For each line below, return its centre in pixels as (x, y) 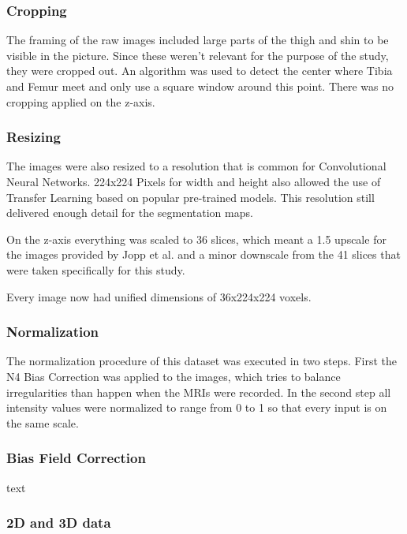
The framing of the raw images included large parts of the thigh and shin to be (198, 40)
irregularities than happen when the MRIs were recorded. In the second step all (199, 392)
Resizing (34, 137)
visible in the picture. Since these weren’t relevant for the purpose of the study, (198, 55)
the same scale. (43, 422)
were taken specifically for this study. (96, 269)
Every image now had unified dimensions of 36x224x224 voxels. (159, 296)
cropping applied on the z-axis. (81, 101)
